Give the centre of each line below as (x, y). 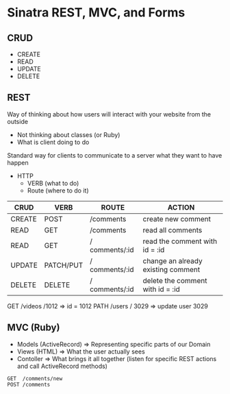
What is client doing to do (53, 142)
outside (18, 121)
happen (18, 162)
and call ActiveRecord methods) (62, 366)
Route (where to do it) (58, 190)
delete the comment (175, 280)
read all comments (172, 230)
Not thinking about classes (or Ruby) (68, 134)
